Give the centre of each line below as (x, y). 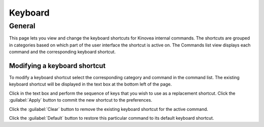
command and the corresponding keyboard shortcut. (62, 52)
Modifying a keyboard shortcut (57, 66)
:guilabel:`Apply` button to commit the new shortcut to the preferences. (81, 100)
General (22, 26)
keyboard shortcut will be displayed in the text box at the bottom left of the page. (90, 84)
